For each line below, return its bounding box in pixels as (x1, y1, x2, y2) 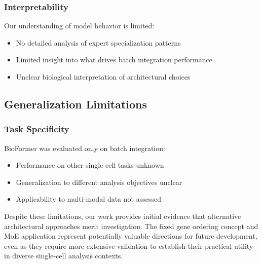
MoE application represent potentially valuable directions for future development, (4, 231, 257, 241)
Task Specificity (4, 123, 69, 135)
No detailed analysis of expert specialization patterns (16, 37, 181, 48)
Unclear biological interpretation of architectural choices (16, 71, 191, 82)
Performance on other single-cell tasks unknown (16, 160, 164, 170)
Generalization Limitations (4, 96, 147, 111)
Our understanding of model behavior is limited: (4, 20, 155, 31)
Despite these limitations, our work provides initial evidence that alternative (4, 210, 241, 221)
